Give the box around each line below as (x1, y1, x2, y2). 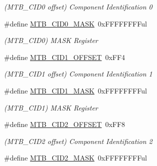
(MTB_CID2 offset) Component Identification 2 (4, 135, 152, 146)
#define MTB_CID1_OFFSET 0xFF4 (4, 51, 125, 62)
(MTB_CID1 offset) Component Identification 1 (4, 68, 152, 79)
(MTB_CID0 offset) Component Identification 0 (4, 1, 152, 11)
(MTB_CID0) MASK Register (4, 35, 98, 45)
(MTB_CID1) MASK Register (4, 102, 98, 112)
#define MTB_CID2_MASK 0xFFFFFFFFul (4, 152, 147, 163)
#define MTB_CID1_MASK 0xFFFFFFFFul (4, 85, 147, 95)
